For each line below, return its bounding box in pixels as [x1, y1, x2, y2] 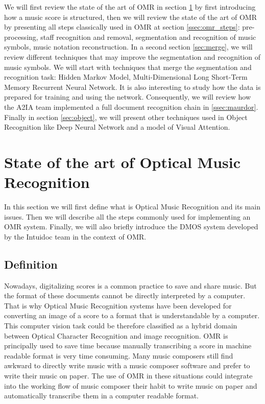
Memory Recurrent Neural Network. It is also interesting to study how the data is [4, 81, 261, 92]
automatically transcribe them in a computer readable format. [4, 390, 199, 401]
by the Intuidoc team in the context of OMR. [4, 231, 147, 242]
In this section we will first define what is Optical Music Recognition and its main [4, 201, 260, 212]
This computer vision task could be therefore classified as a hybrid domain [4, 320, 237, 330]
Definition [4, 256, 58, 272]
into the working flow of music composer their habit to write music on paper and [4, 380, 257, 391]
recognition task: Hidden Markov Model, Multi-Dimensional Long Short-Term [4, 72, 248, 82]
